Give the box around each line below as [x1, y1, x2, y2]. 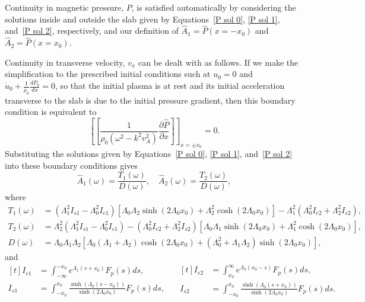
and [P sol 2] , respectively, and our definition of [5, 24, 179, 37]
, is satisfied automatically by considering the [131, 1, 296, 13]
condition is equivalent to [5, 105, 97, 118]
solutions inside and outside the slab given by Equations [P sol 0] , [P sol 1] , [5, 12, 280, 25]
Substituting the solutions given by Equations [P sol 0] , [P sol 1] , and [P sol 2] [5, 147, 293, 160]
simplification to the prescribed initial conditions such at [5, 68, 211, 80]
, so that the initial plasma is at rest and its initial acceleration [55, 79, 285, 91]
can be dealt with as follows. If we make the [138, 56, 299, 68]
